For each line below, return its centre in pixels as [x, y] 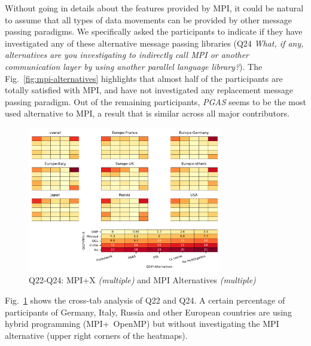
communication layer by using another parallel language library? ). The [134, 66]
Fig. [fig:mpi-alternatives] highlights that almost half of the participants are [144, 78]
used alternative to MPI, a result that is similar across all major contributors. [147, 113]
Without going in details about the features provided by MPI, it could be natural [154, 8]
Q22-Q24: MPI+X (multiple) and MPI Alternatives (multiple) [142, 280]
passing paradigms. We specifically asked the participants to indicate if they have [154, 31]
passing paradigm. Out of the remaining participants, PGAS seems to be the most [155, 101]
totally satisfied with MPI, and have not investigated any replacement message [149, 90]
